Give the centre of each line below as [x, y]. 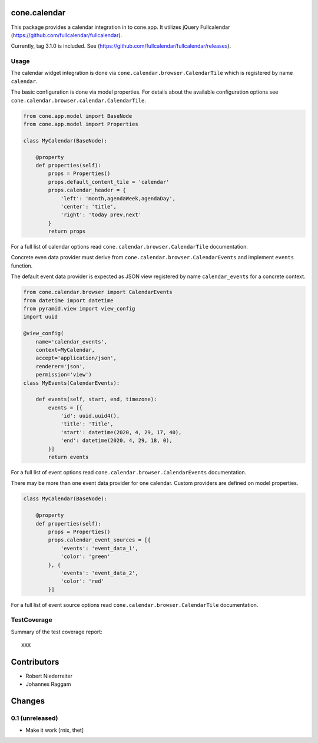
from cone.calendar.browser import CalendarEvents [98, 292]
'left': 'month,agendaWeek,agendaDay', [118, 198]
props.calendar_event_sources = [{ [100, 540]
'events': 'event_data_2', [99, 573]
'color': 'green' [85, 557]
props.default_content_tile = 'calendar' [109, 182]
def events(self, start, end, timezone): [96, 399]
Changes [28, 701]
